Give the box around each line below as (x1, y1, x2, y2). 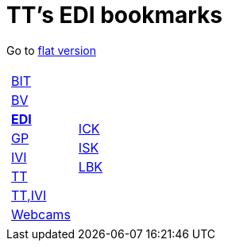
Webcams (11, 206, 71, 222)
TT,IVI (11, 187, 47, 203)
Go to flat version (6, 43, 96, 57)
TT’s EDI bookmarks (6, 2, 222, 29)
